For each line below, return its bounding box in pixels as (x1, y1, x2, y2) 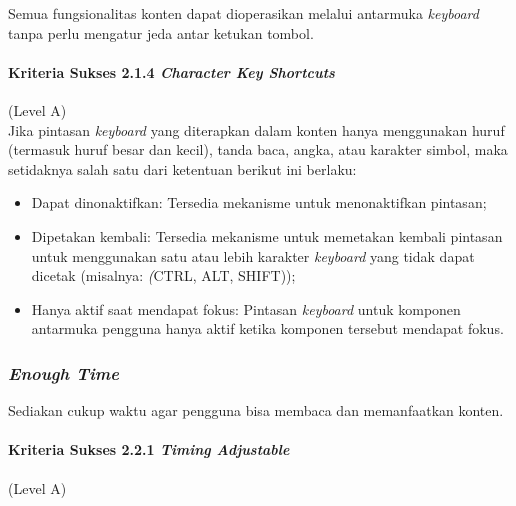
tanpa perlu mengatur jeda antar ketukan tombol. (8, 22, 314, 43)
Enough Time (8, 360, 119, 385)
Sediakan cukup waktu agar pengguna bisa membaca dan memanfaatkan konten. (8, 400, 504, 421)
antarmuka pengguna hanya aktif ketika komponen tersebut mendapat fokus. (31, 318, 504, 339)
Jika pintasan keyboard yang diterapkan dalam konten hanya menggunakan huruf (8, 119, 505, 140)
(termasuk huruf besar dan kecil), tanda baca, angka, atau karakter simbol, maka (8, 139, 508, 160)
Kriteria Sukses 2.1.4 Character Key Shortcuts (8, 61, 335, 82)
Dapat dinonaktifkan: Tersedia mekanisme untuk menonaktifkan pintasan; (31, 192, 487, 213)
